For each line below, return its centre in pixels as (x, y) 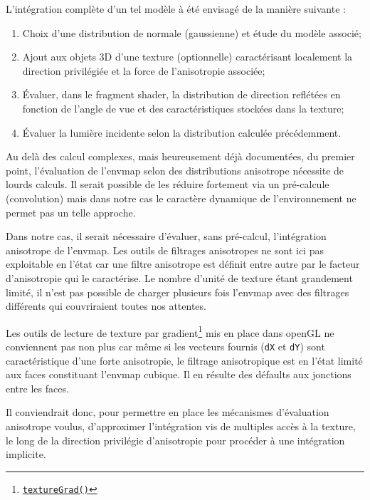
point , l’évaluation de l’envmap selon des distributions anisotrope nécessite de (175, 170)
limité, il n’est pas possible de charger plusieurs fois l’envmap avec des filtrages (178, 292)
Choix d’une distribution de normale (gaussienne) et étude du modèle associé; (192, 32)
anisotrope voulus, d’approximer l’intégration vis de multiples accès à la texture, (181, 426)
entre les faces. (37, 388)
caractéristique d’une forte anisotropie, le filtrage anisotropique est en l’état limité (184, 360)
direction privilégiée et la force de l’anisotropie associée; (144, 70)
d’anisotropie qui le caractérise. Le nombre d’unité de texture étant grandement (179, 277)
